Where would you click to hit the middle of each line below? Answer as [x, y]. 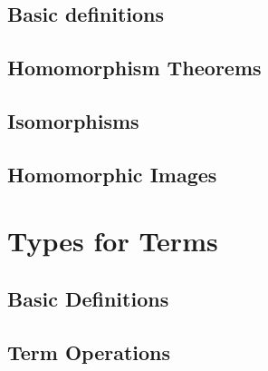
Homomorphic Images [112, 174]
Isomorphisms [73, 120]
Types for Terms [113, 241]
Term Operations [89, 351]
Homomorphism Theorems [134, 68]
